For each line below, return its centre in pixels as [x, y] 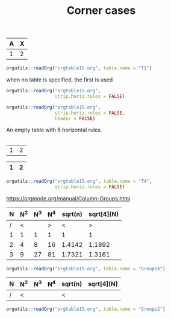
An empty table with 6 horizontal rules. [54, 130]
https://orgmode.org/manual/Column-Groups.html [68, 199]
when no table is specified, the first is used [60, 80]
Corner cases [101, 11]
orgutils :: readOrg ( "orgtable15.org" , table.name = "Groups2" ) [86, 309]
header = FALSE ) [75, 118]
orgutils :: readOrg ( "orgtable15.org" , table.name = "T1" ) [79, 68]
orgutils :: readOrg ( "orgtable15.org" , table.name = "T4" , [79, 182]
